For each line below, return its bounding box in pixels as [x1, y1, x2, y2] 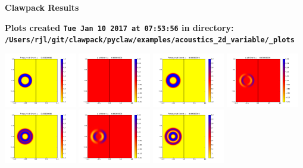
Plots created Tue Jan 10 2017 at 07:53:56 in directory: [5, 21, 234, 33]
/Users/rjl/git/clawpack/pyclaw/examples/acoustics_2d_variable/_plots [5, 36, 295, 45]
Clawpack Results [5, 1, 79, 13]
